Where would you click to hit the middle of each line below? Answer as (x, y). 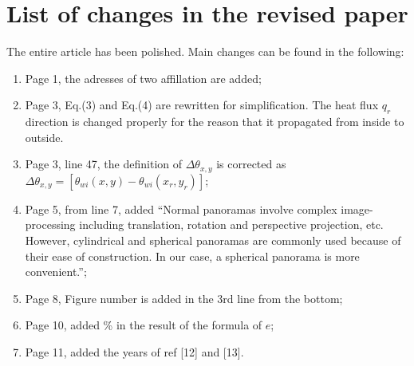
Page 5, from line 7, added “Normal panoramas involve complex (181, 209)
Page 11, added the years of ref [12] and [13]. (134, 351)
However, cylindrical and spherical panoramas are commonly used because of (213, 240)
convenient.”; (56, 272)
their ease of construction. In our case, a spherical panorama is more (192, 256)
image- (357, 209)
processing (50, 224)
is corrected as (251, 164)
